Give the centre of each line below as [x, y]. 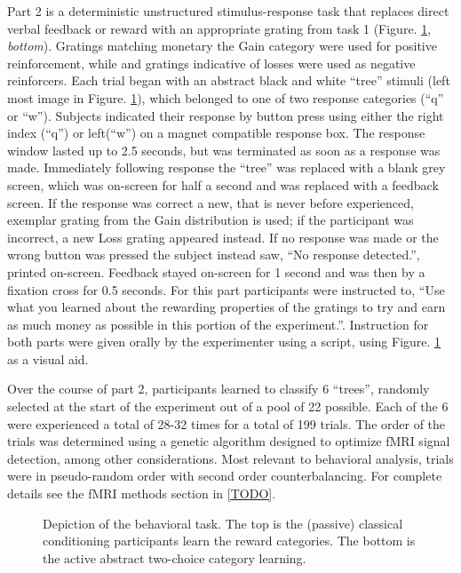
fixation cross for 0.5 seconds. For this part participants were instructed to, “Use [226, 289]
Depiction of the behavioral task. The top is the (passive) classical [223, 523]
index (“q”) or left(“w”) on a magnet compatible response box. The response [216, 133]
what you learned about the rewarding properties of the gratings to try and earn [227, 307]
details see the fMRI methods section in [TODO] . [142, 493]
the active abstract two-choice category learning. [175, 557]
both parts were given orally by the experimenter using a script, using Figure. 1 [224, 342]
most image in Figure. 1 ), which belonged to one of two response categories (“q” [226, 97]
